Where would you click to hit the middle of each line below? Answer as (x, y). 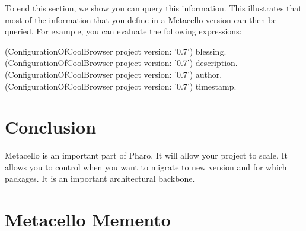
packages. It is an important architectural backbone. (100, 178)
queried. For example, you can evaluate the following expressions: (123, 31)
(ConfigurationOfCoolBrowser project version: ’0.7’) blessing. (116, 51)
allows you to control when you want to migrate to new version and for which (146, 167)
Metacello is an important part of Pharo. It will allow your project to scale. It (146, 155)
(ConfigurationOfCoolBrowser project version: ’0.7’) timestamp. (121, 86)
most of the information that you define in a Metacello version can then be (141, 19)
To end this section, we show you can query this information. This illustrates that (153, 8)
